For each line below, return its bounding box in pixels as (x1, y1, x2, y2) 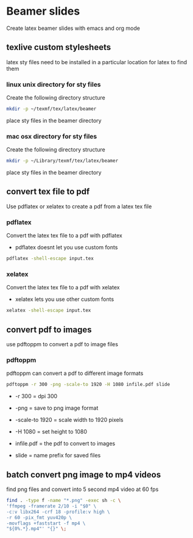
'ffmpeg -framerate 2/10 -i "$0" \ (6, 503, 97, 509)
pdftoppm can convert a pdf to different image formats (6, 369, 144, 377)
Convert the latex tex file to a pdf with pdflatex (6, 232, 123, 239)
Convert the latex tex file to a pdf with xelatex (6, 284, 120, 291)
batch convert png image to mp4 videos (6, 469, 161, 480)
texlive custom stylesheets (6, 42, 111, 53)
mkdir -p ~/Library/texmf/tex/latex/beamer (6, 158, 119, 164)
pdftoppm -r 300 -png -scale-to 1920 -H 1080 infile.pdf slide (6, 382, 170, 388)
